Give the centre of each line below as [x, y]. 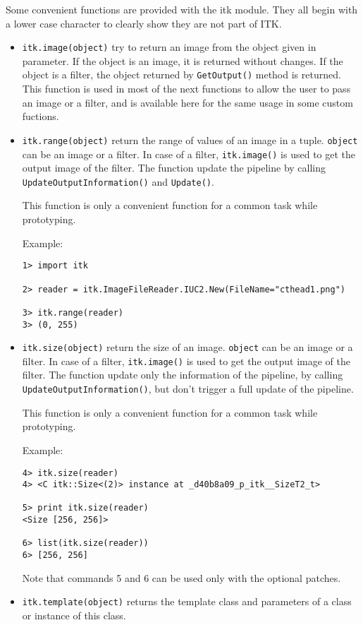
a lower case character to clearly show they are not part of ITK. [144, 23]
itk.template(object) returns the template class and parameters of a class [187, 601]
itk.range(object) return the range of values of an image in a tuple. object [190, 139]
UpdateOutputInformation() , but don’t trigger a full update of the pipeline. [188, 389]
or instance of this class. [74, 615]
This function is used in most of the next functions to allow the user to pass [186, 89]
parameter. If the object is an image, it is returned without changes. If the [183, 60]
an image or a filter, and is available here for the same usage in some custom [187, 102]
